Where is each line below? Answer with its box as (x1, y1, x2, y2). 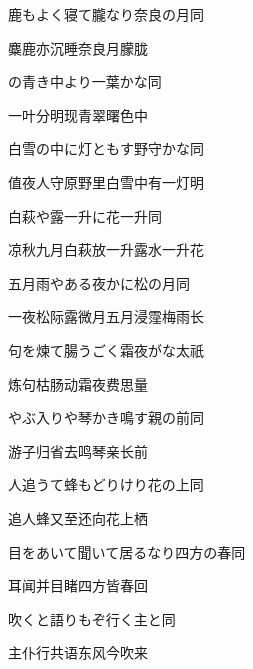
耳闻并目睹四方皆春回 (8, 575, 148, 596)
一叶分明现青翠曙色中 (8, 104, 148, 125)
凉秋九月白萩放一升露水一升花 (8, 239, 204, 260)
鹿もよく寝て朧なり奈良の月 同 (8, 4, 204, 24)
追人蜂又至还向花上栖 (8, 507, 148, 528)
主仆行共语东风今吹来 (8, 642, 148, 663)
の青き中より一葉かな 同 (8, 71, 162, 92)
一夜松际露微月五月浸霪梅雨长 (8, 306, 204, 327)
